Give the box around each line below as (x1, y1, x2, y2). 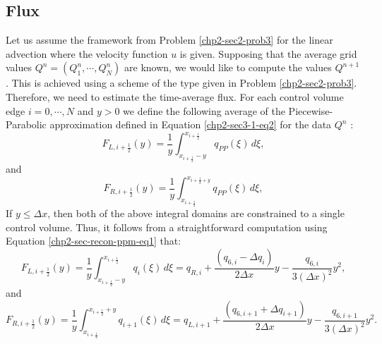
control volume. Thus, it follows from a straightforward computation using (6, 219, 328, 234)
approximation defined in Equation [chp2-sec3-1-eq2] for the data (49, 117, 332, 132)
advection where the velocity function (6, 46, 168, 61)
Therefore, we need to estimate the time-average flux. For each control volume (6, 89, 344, 104)
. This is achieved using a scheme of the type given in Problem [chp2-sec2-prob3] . (6, 75, 357, 90)
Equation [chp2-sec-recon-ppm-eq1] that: (6, 233, 181, 248)
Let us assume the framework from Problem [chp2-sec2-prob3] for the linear (6, 32, 333, 47)
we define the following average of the (123, 103, 285, 118)
